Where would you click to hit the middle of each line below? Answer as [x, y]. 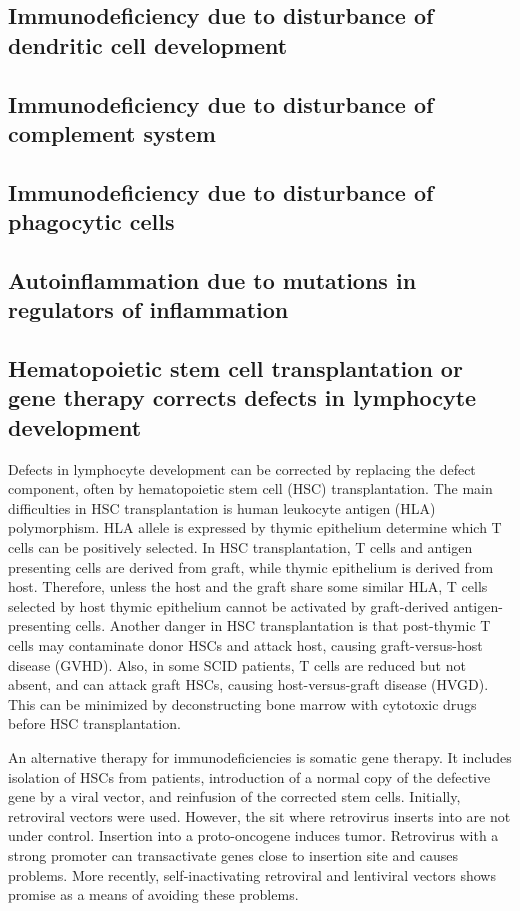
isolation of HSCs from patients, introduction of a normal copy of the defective [249, 776]
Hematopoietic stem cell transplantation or [235, 368]
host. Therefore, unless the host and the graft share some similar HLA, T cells [248, 586]
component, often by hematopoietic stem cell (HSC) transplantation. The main [250, 488]
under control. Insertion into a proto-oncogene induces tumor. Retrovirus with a [253, 835]
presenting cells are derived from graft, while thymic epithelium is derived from [251, 566]
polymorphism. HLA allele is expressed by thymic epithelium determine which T [255, 527]
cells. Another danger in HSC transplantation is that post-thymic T [283, 625]
